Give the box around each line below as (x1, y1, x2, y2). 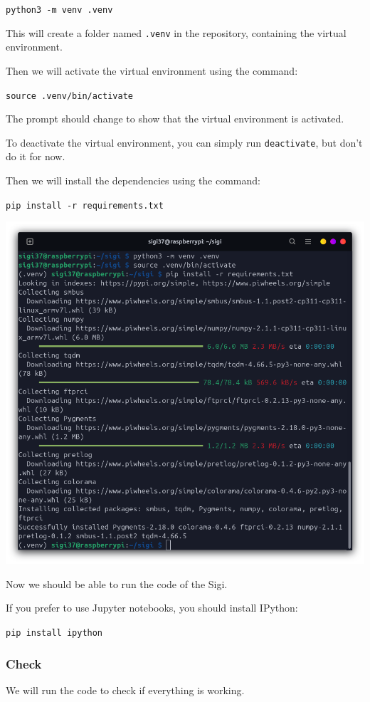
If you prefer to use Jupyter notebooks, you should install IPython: (6, 600, 298, 615)
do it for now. (6, 149, 65, 164)
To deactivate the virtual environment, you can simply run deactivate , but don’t (6, 135, 363, 150)
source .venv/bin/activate (6, 90, 133, 101)
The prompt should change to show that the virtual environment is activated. (6, 111, 344, 126)
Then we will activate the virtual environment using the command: (6, 63, 298, 78)
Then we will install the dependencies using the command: (6, 173, 260, 187)
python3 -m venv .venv (6, 5, 113, 15)
